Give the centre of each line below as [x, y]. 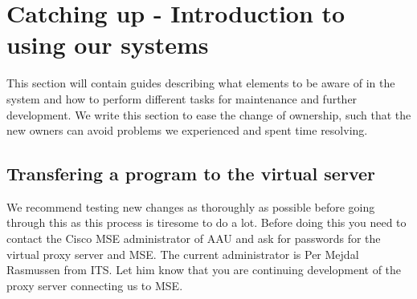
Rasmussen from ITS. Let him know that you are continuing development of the [204, 270]
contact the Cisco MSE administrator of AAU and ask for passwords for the [194, 238]
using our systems [108, 44]
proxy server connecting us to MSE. [95, 285]
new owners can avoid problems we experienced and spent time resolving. [187, 130]
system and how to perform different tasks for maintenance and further [182, 98]
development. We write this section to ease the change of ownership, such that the [209, 114]
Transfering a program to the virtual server [191, 174]
